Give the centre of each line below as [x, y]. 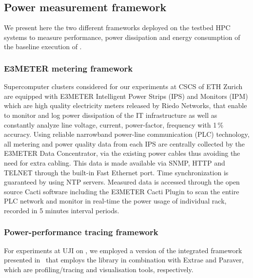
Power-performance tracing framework [81, 232]
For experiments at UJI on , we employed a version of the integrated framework [123, 250]
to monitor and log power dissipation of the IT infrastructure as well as [111, 115]
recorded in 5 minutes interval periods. [62, 210]
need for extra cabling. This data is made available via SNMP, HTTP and [115, 162]
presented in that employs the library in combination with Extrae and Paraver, [124, 260]
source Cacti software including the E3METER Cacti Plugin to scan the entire [122, 191]
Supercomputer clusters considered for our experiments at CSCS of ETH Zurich [123, 86]
